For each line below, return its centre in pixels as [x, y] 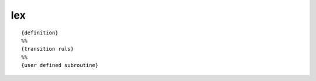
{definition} [40, 33]
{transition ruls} [48, 49]
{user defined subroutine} [60, 65]
